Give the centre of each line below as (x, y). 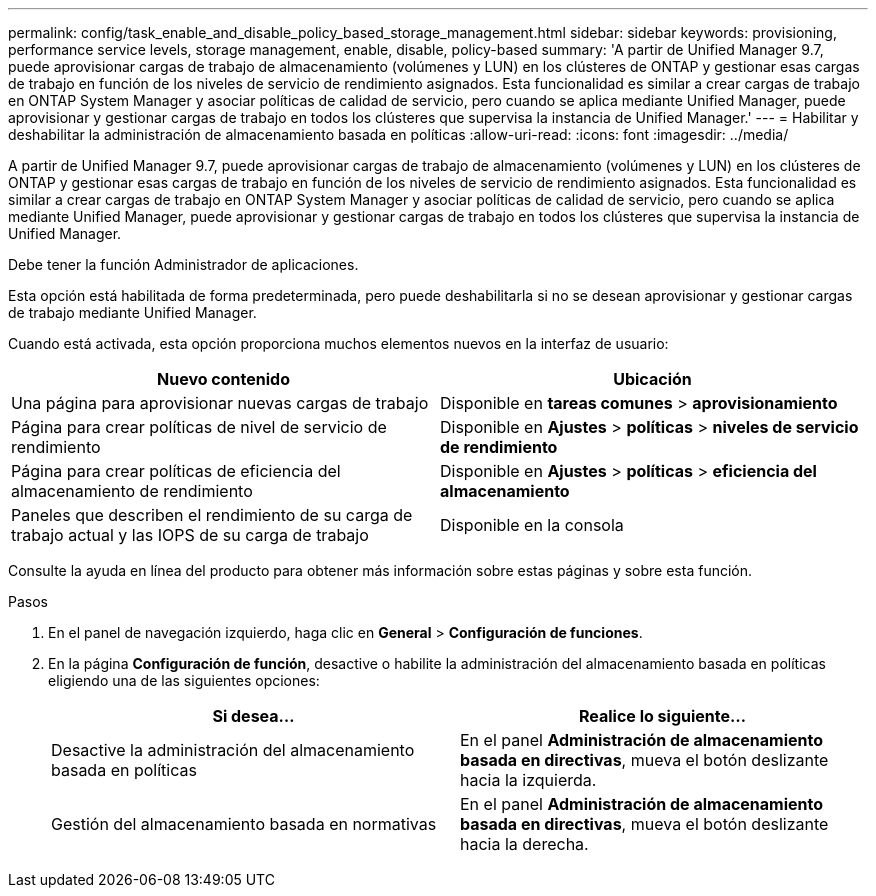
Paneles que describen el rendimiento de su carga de (212, 515)
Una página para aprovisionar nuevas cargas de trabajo (220, 403)
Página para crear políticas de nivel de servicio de (199, 427)
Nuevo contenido (223, 379)
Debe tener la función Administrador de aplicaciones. (183, 264)
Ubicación (652, 379)
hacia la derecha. (524, 844)
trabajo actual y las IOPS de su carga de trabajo (190, 535)
